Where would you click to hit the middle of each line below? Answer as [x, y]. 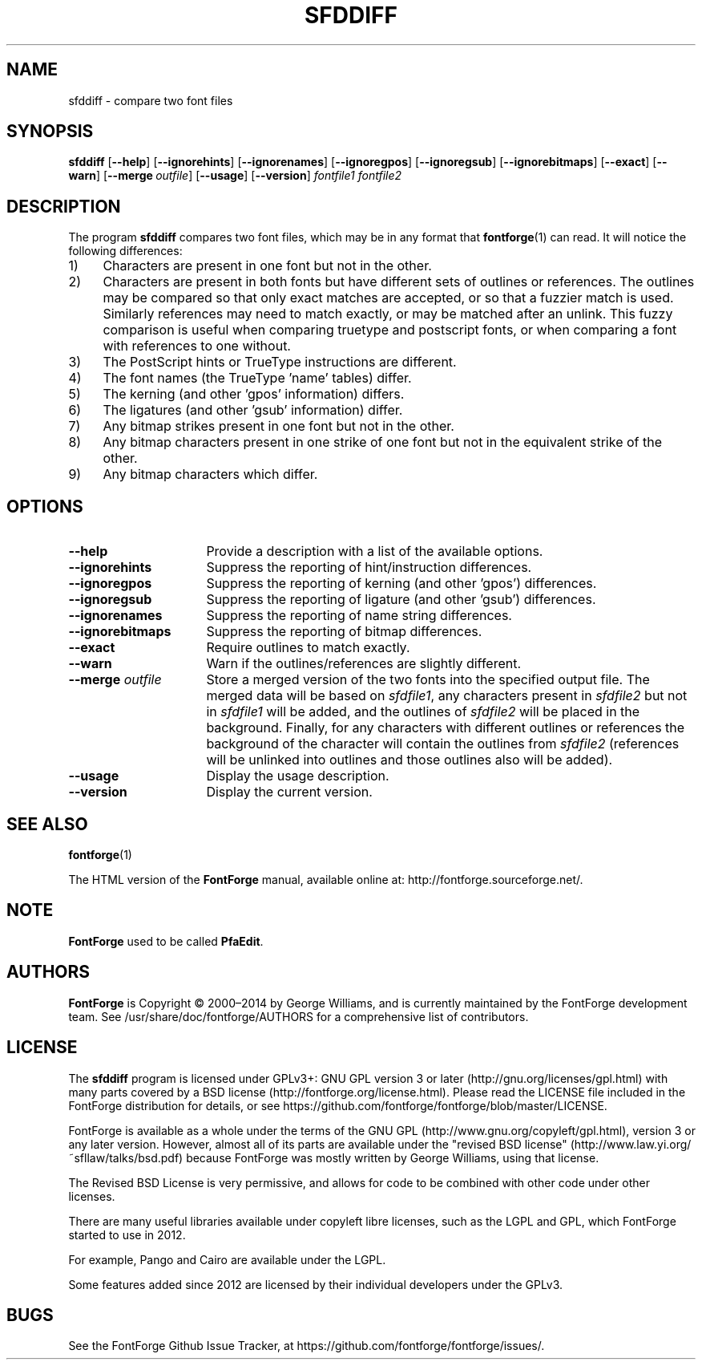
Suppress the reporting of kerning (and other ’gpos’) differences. [401, 584]
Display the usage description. [298, 776]
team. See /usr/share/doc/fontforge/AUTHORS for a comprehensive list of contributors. [299, 1016]
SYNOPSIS [50, 132]
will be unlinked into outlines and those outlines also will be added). [409, 760]
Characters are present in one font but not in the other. [267, 266]
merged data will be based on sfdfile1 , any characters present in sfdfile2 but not [447, 696]
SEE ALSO [47, 824]
